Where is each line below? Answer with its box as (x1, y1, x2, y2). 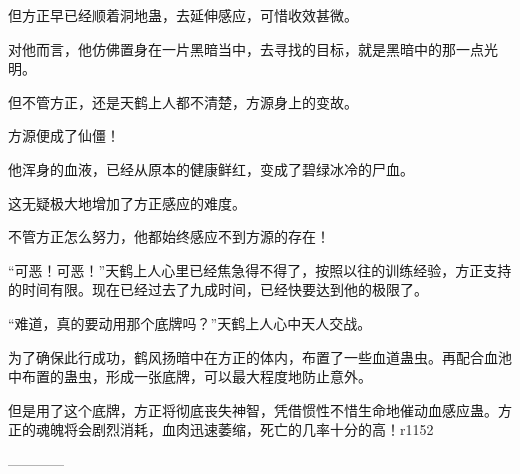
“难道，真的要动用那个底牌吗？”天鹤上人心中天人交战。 (8, 312, 372, 333)
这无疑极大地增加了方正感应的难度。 (8, 192, 246, 213)
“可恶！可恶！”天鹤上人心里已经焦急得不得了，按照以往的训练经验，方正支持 (8, 259, 512, 280)
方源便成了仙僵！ (8, 125, 120, 146)
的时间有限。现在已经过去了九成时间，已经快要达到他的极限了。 (8, 279, 428, 300)
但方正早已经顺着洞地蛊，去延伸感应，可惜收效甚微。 (8, 5, 358, 25)
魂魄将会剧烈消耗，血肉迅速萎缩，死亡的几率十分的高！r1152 (35, 419, 434, 440)
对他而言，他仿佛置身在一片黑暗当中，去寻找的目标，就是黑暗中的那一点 (8, 38, 484, 59)
